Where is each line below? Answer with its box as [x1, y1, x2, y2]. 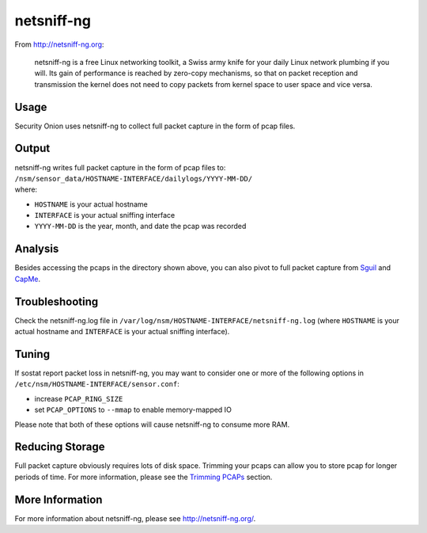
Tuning [14, 347, 51, 360]
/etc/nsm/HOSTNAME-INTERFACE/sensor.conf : [14, 379, 179, 389]
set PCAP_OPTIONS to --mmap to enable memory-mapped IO [34, 405, 232, 415]
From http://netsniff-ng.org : [14, 40, 104, 49]
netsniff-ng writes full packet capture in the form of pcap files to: [14, 162, 226, 172]
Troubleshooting [14, 295, 99, 308]
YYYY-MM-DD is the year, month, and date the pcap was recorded [34, 222, 247, 231]
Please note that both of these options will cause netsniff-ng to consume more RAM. [14, 420, 290, 429]
